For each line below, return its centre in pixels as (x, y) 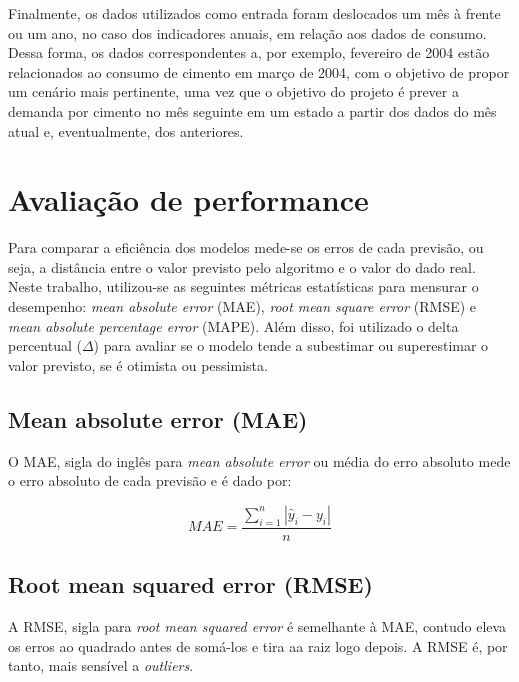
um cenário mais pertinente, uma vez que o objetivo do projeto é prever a (233, 91)
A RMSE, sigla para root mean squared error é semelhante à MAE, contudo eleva (257, 626)
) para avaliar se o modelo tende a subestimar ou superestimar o (291, 345)
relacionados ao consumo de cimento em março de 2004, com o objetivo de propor (259, 71)
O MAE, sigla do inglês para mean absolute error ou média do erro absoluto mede (259, 460)
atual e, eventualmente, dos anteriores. (126, 130)
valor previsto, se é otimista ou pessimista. (138, 364)
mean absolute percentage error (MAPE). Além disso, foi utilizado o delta (233, 325)
